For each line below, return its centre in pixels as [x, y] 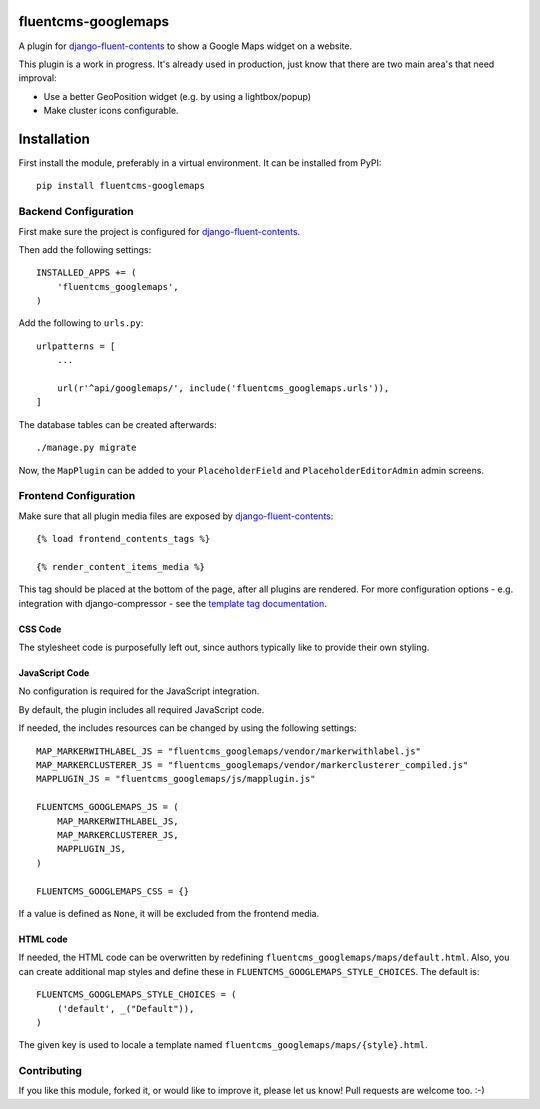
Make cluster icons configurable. [111, 111]
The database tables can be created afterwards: [117, 424]
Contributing [50, 1071]
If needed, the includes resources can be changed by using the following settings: [187, 728]
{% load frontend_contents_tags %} [123, 539]
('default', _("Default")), [125, 1008]
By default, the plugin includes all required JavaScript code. [141, 709]
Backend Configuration [76, 212]
